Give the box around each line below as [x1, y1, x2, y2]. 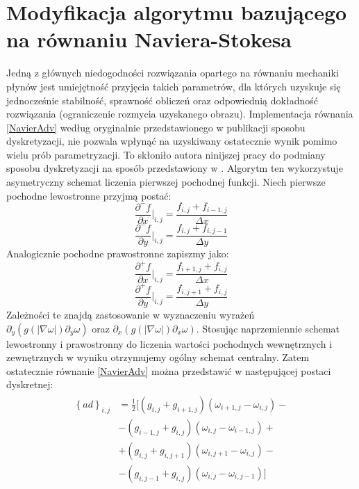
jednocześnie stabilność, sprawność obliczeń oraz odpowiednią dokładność [6, 93, 318, 107]
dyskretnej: [6, 377, 53, 392]
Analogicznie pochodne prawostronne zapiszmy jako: [6, 246, 229, 261]
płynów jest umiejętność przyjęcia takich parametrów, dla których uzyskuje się [6, 79, 341, 93]
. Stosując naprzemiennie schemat [196, 321, 340, 335]
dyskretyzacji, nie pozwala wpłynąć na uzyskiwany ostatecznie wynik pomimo [6, 134, 337, 148]
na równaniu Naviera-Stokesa [6, 25, 292, 54]
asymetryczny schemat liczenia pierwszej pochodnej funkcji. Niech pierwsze [6, 175, 326, 189]
